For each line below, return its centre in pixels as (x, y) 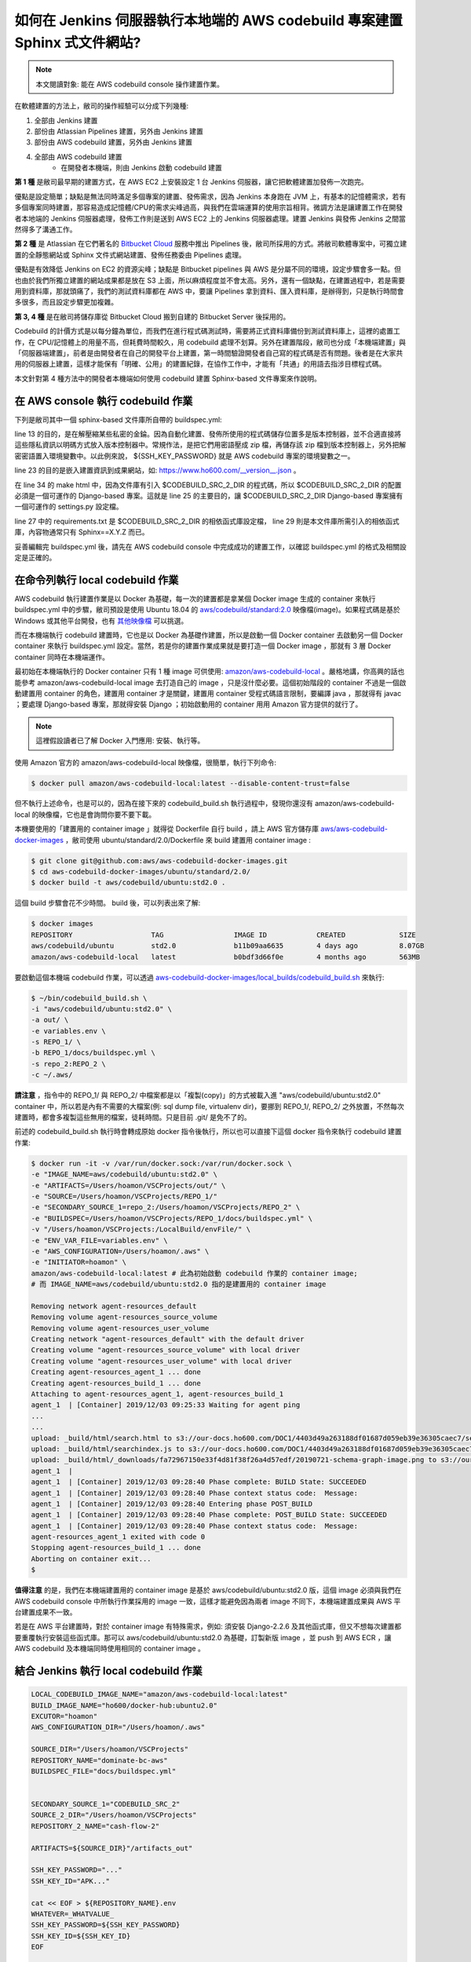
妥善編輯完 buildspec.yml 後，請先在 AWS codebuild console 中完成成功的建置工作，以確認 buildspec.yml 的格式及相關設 (211, 546)
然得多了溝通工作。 (46, 230)
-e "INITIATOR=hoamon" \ (79, 1262)
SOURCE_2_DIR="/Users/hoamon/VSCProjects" (114, 1815)
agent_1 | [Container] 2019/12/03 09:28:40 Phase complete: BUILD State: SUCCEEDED (199, 1482)
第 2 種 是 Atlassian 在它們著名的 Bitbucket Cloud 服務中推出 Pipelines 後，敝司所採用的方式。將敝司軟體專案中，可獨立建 (211, 244)
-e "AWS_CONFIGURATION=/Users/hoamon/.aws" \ (120, 1251)
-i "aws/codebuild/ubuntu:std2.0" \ (102, 1009)
